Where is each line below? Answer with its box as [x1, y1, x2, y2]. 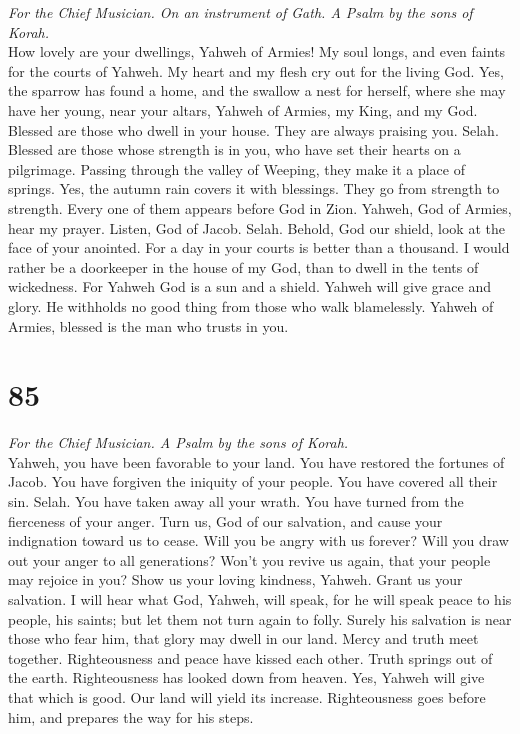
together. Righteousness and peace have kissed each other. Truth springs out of [8, 647, 493, 668]
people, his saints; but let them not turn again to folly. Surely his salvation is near [8, 608, 512, 629]
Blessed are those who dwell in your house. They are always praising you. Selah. [8, 119, 499, 140]
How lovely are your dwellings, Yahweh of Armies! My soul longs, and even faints [8, 41, 506, 62]
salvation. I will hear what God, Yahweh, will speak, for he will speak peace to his [8, 588, 512, 609]
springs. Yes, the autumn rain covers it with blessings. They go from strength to [8, 178, 500, 199]
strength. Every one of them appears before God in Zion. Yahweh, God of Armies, [8, 197, 512, 218]
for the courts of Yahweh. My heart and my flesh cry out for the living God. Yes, [8, 60, 504, 81]
